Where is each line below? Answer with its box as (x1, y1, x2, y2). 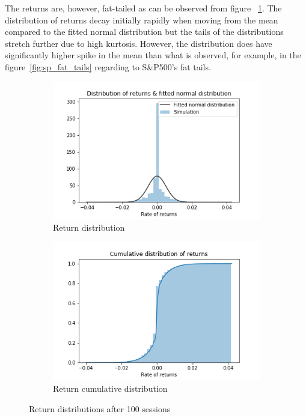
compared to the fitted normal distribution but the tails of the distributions (5, 25, 284, 38)
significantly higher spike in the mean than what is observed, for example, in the (5, 49, 301, 61)
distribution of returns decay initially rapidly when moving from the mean (5, 13, 278, 26)
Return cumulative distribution (53, 382, 168, 394)
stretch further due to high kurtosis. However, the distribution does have (5, 37, 272, 49)
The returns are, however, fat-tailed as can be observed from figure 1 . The (5, 2, 282, 14)
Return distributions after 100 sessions (29, 402, 171, 415)
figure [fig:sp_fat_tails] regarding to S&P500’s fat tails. (5, 60, 211, 73)
